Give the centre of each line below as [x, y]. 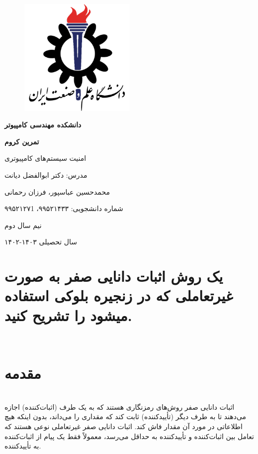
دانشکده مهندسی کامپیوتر [43, 125]
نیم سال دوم [23, 225]
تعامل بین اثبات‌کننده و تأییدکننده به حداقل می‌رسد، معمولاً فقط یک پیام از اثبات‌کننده [129, 436]
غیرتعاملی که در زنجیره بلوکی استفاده [119, 295]
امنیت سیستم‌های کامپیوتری [45, 158]
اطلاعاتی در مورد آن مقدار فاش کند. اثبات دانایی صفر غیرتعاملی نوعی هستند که [124, 426]
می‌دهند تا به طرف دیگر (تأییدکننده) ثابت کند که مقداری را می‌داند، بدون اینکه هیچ [126, 416]
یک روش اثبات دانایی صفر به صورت [114, 276]
